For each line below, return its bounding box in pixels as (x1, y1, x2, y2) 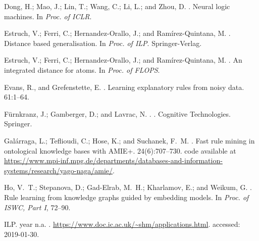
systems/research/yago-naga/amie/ (4, 165, 113, 175)
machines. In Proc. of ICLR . (4, 11, 92, 21)
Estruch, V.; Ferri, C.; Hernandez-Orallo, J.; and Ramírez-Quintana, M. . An (4, 55, 242, 65)
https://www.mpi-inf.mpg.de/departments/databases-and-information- (4, 155, 223, 166)
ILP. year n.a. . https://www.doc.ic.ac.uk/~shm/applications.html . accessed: (4, 219, 240, 229)
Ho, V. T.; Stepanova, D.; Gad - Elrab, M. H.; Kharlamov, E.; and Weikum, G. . (4, 182, 252, 192)
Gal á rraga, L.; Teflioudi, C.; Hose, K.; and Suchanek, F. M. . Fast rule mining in (4, 135, 255, 146)
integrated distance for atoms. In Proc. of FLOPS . (4, 64, 160, 75)
